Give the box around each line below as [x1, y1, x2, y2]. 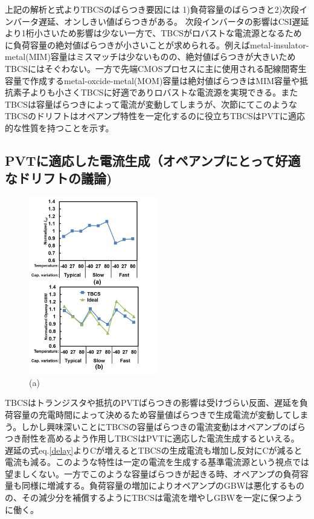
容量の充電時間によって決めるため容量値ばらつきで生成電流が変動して [13, 408, 292, 420]
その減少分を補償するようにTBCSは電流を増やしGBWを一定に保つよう [21, 491, 303, 504]
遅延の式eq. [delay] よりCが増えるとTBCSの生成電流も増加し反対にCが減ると [5, 443, 303, 456]
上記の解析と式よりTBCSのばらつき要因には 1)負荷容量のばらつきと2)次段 [5, 3, 300, 15]
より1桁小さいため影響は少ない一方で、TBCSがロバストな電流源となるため [5, 27, 302, 39]
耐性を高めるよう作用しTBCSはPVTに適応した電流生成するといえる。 [21, 432, 300, 445]
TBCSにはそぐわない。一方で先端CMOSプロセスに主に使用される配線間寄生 [5, 62, 307, 74]
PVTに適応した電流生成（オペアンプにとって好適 [5, 151, 301, 169]
